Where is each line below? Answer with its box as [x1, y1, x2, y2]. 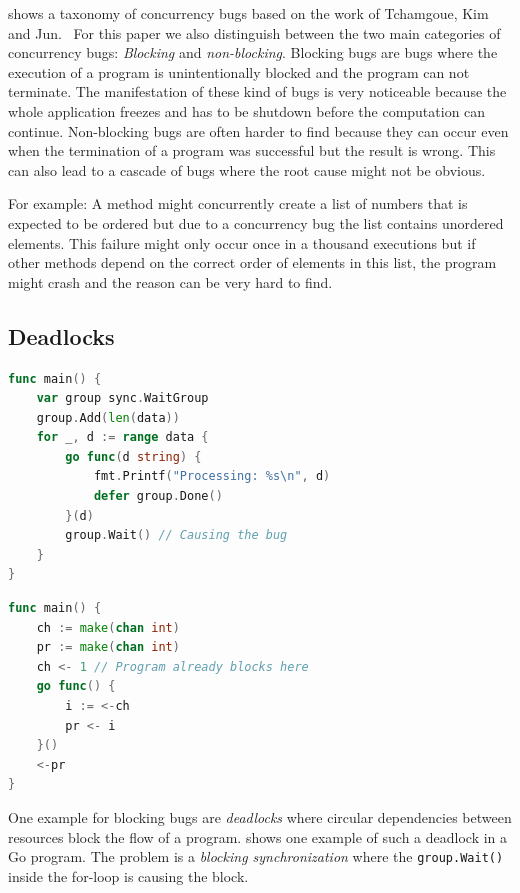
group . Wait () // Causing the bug [65, 528, 288, 543]
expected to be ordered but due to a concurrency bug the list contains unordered [8, 212, 504, 233]
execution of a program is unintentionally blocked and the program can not [8, 61, 470, 82]
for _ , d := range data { [36, 430, 209, 445]
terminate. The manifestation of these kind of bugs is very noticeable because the [8, 81, 507, 102]
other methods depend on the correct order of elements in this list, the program [8, 252, 497, 273]
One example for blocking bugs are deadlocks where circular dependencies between [8, 806, 512, 827]
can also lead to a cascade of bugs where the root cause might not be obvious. [8, 159, 486, 180]
